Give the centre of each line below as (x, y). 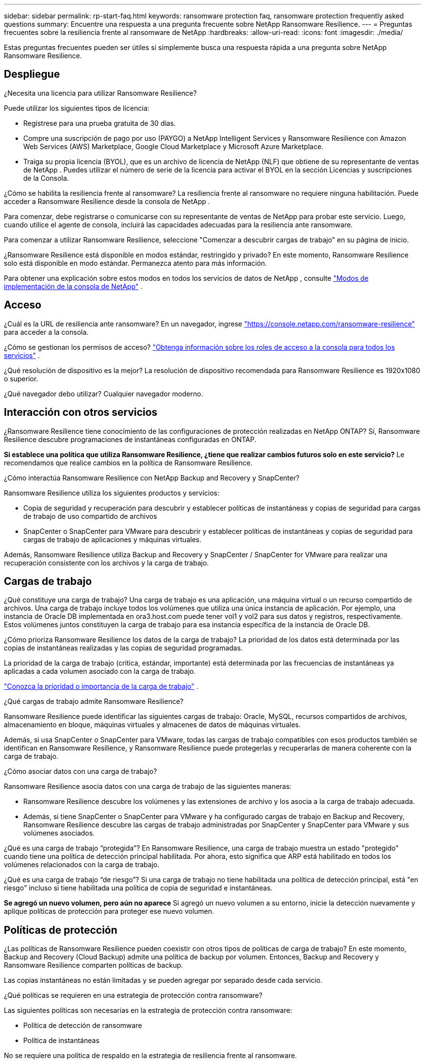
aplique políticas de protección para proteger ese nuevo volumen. (109, 911)
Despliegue (32, 74)
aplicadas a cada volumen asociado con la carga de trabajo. (100, 671)
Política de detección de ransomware (83, 1026)
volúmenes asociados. (59, 833)
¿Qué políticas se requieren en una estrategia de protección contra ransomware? (133, 995)
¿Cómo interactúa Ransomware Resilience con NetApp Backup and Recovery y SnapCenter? (152, 478)
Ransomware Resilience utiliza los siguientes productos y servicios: (112, 493)
